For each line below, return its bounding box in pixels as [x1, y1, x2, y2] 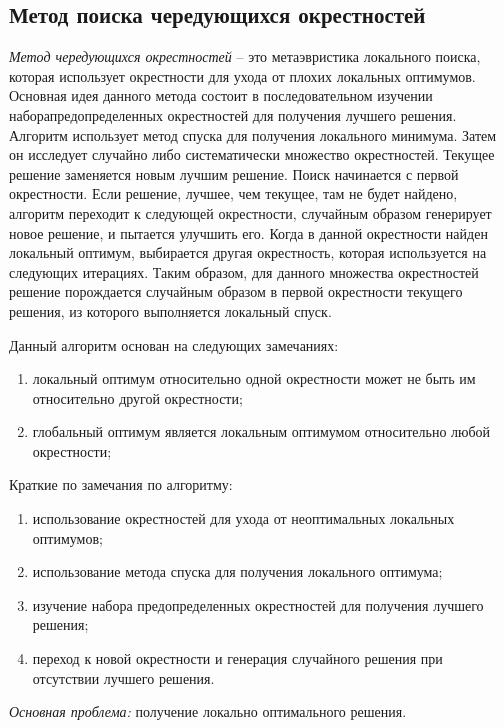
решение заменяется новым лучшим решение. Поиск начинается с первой [9, 163, 459, 184]
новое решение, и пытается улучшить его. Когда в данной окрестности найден [9, 222, 488, 243]
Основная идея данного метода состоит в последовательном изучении [9, 85, 433, 106]
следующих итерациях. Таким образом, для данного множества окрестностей [9, 261, 479, 282]
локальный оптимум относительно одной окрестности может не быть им [32, 368, 476, 389]
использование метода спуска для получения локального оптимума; [32, 561, 443, 582]
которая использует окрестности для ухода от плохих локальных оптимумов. [9, 65, 476, 86]
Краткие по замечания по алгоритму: [9, 474, 233, 495]
